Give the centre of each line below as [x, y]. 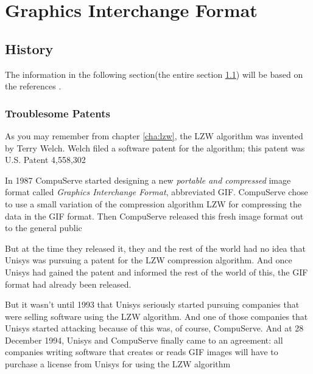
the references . [33, 86]
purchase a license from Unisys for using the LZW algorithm [118, 364]
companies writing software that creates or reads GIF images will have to [142, 352]
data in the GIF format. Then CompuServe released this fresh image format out [154, 216]
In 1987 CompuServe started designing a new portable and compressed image [148, 180]
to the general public [44, 228]
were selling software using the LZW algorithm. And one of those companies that [156, 316]
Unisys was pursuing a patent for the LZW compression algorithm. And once [149, 260]
